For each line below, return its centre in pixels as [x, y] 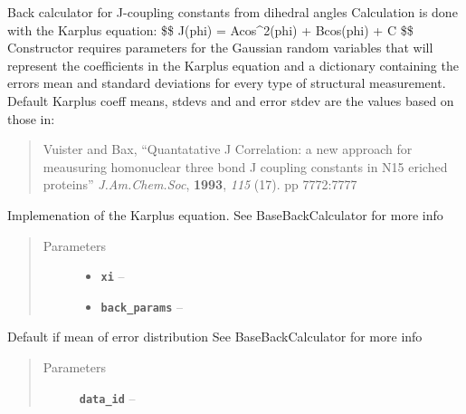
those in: [31, 118]
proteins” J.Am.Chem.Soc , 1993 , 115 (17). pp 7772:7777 [200, 184]
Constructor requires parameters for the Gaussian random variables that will [220, 48]
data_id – [107, 397]
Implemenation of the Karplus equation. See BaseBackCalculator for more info [225, 214]
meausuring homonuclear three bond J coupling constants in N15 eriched [245, 166]
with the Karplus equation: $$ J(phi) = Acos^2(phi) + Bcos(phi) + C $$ [210, 29]
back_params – [142, 306]
